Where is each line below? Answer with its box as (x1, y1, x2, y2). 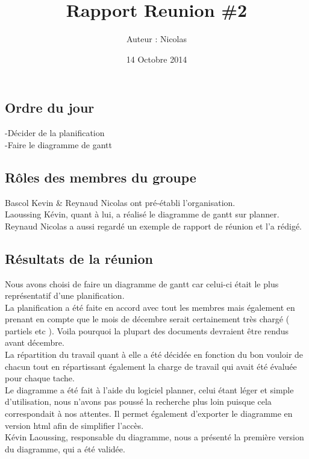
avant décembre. (5, 336, 64, 349)
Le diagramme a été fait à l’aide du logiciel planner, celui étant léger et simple (5, 383, 294, 396)
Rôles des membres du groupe (5, 167, 196, 186)
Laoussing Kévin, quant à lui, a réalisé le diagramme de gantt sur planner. (5, 208, 279, 220)
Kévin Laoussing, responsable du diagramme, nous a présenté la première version (5, 431, 304, 443)
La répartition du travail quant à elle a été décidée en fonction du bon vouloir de (5, 348, 304, 361)
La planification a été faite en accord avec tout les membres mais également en (5, 301, 295, 313)
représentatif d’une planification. (5, 289, 125, 302)
